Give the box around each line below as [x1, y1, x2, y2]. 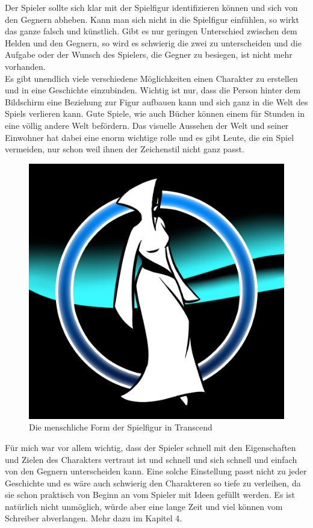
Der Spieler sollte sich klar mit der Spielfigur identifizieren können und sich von [5, 1, 298, 13]
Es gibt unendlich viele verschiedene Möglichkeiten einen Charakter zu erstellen [5, 72, 298, 84]
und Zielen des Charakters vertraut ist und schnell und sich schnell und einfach [5, 453, 297, 465]
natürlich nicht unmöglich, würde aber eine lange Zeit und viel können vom [5, 500, 283, 512]
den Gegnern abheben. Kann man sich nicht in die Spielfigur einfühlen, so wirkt [5, 13, 299, 25]
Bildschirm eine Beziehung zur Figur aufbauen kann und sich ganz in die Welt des [5, 95, 308, 108]
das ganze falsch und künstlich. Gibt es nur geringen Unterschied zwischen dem [5, 25, 297, 37]
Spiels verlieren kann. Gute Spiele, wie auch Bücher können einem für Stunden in [5, 107, 305, 120]
